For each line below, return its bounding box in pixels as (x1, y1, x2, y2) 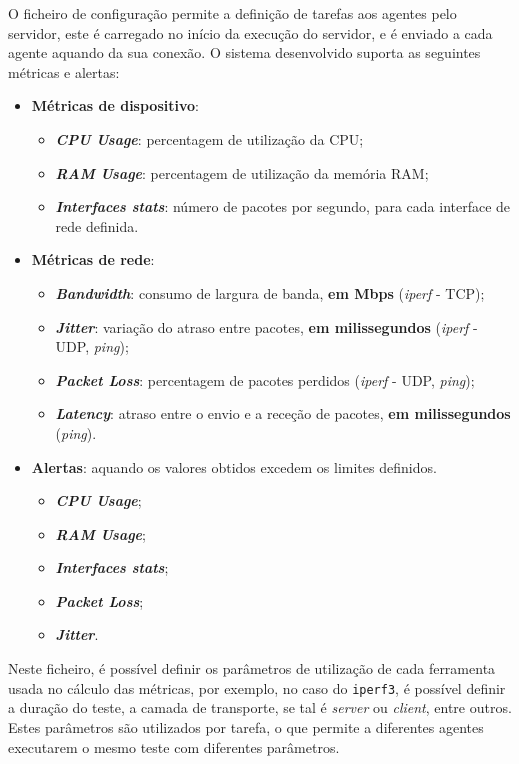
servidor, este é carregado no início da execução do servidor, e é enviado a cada (8, 22, 493, 43)
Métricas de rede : (31, 249, 155, 270)
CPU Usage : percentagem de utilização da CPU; (55, 128, 364, 149)
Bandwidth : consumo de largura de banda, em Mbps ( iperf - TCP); (55, 282, 485, 303)
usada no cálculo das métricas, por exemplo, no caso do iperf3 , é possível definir (8, 677, 506, 698)
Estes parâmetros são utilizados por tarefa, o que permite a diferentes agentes (8, 716, 484, 737)
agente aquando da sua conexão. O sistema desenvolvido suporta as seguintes (8, 42, 481, 63)
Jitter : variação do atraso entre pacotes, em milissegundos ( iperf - (55, 316, 478, 337)
